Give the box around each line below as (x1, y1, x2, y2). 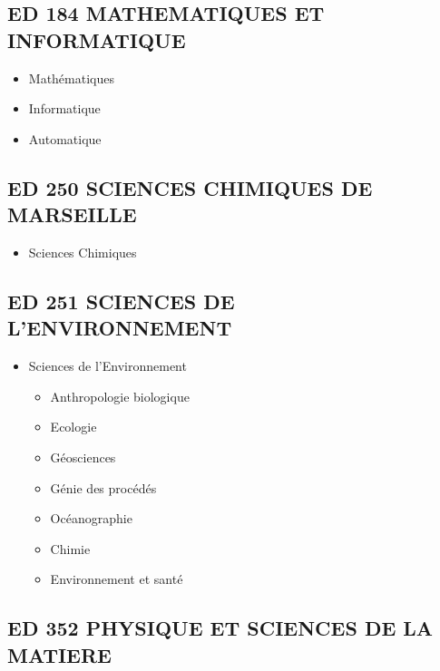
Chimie (50, 539, 91, 558)
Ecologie (50, 417, 97, 436)
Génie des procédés (50, 478, 157, 497)
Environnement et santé (50, 569, 183, 588)
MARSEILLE (7, 200, 137, 229)
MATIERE (7, 640, 112, 668)
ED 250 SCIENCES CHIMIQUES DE (7, 173, 373, 201)
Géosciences (50, 447, 116, 466)
